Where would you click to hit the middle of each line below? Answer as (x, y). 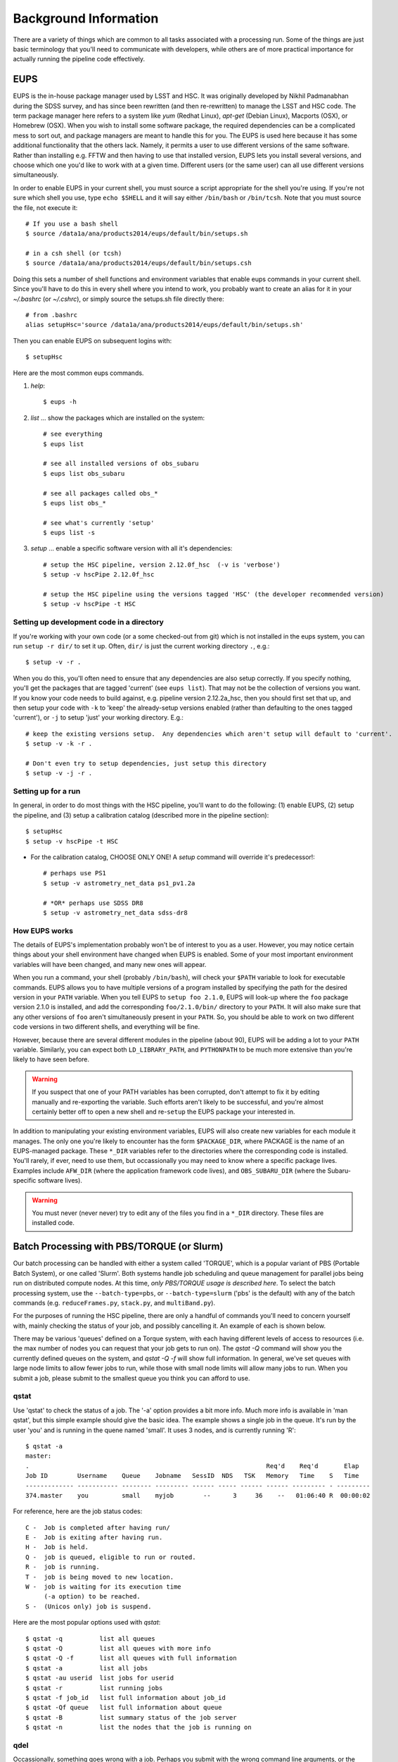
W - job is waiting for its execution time (104, 1587)
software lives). (60, 1181)
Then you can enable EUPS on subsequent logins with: (92, 340)
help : (38, 386)
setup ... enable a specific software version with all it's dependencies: (131, 548)
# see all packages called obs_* (101, 493)
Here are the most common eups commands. (78, 373)
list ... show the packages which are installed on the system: (118, 418)
